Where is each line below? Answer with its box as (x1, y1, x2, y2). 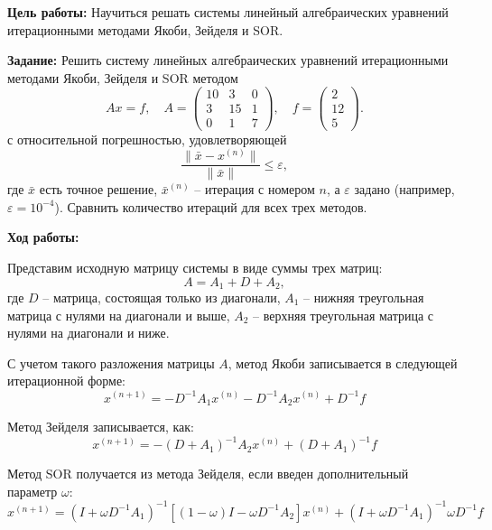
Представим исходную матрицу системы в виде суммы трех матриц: (7, 257, 383, 276)
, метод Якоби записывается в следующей (227, 353, 458, 372)
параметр (7, 481, 58, 500)
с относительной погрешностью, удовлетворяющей (7, 129, 287, 148)
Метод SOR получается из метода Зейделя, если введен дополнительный (7, 464, 409, 483)
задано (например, (354, 180, 455, 199)
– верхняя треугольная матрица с (253, 305, 434, 324)
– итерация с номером (194, 180, 315, 199)
